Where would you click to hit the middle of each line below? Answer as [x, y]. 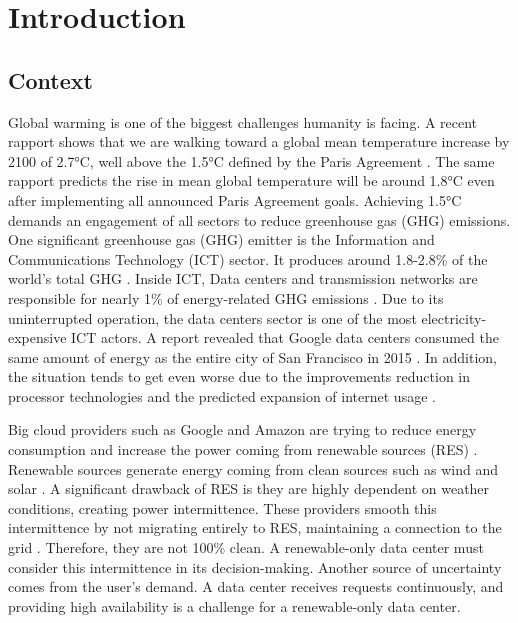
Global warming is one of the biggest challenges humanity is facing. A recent [243, 121]
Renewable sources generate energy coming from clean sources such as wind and [253, 468]
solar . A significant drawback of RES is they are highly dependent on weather [249, 488]
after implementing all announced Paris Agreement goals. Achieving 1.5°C [235, 199]
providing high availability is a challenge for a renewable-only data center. [234, 605]
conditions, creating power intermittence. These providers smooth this [222, 507]
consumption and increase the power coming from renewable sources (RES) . [243, 449]
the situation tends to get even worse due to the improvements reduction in [239, 376]
